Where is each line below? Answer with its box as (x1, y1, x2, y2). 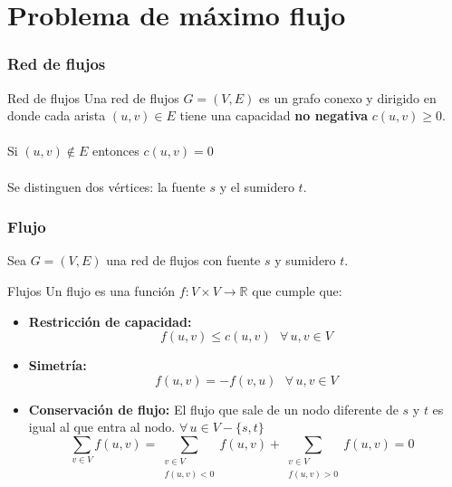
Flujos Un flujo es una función (7, 281, 176, 300)
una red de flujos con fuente (106, 251, 261, 270)
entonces (91, 141, 139, 160)
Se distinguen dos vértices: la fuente (7, 177, 206, 196)
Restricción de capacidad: (28, 311, 192, 330)
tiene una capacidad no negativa (179, 106, 369, 125)
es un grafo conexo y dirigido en (259, 88, 437, 107)
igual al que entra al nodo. (28, 417, 176, 436)
